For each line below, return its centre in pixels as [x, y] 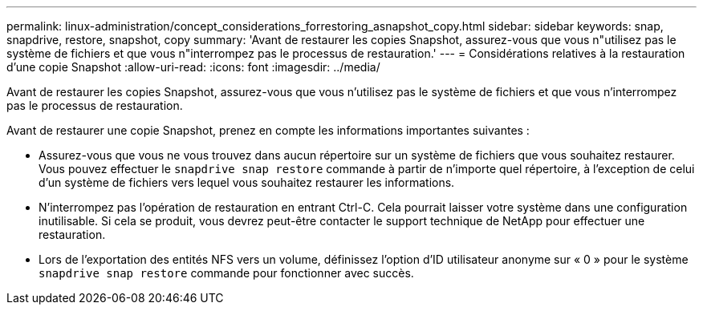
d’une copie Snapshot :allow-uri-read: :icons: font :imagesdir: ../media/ [193, 67]
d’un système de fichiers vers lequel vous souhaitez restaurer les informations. [247, 182]
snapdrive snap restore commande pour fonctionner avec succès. [226, 273]
